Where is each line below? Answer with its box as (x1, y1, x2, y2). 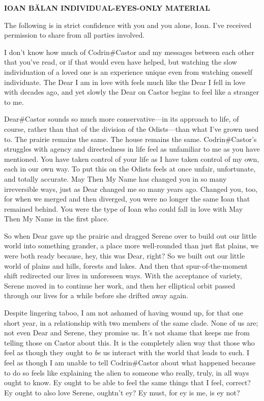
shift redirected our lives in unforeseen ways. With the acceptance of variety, (4, 270, 242, 281)
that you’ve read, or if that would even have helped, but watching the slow (4, 56, 237, 67)
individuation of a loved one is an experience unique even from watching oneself (4, 66, 252, 77)
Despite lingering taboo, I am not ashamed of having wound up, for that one (4, 307, 243, 318)
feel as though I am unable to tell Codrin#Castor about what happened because (4, 357, 256, 367)
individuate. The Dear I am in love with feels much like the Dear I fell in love (4, 76, 246, 87)
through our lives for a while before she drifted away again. (4, 290, 189, 301)
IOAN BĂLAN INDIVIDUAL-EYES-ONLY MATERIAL (4, 3, 210, 13)
